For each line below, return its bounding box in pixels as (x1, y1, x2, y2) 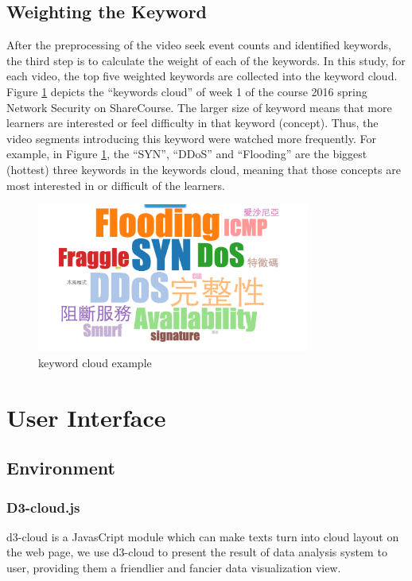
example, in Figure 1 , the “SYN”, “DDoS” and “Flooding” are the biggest (6, 145, 367, 162)
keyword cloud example (38, 354, 152, 370)
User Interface (6, 401, 166, 433)
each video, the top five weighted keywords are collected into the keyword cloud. (6, 68, 398, 84)
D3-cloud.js (6, 497, 80, 517)
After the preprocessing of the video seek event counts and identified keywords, (6, 37, 391, 53)
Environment (6, 455, 115, 480)
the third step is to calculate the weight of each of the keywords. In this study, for (6, 52, 406, 68)
